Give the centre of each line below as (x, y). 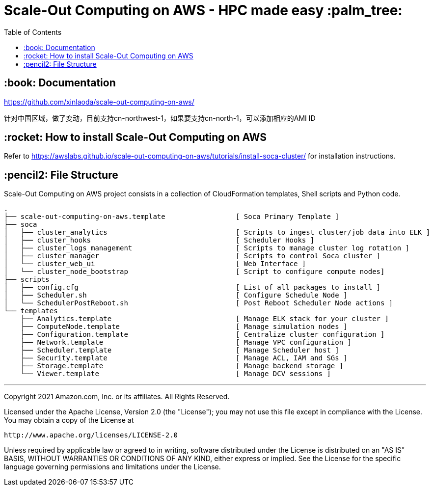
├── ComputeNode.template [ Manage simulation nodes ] (184, 327)
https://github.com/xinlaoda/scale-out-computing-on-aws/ (99, 102)
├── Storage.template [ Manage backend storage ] (182, 366)
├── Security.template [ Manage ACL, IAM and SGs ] (184, 358)
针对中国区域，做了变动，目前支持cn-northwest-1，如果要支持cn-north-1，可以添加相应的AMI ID (160, 118)
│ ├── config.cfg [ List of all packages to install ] (192, 287)
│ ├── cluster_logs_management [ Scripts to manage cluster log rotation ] (207, 248)
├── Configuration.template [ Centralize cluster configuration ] (203, 335)
